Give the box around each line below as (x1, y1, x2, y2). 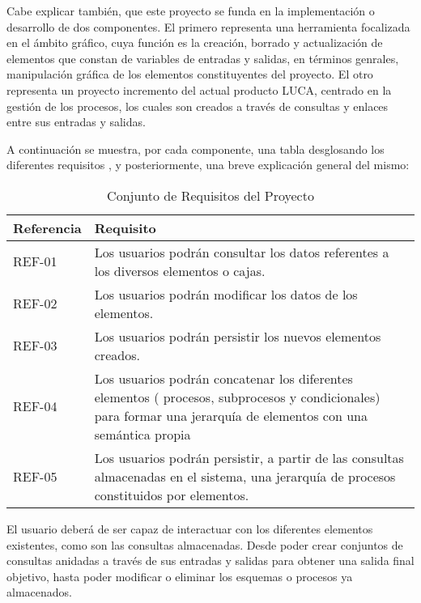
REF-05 (13, 466, 57, 486)
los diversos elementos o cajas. (94, 261, 266, 280)
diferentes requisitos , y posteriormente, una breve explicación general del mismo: (6, 156, 410, 173)
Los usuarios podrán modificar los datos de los (94, 284, 358, 304)
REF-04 (13, 397, 57, 416)
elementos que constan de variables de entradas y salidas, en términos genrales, (6, 49, 399, 66)
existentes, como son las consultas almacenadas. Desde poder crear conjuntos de (6, 536, 403, 553)
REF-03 (13, 336, 57, 355)
